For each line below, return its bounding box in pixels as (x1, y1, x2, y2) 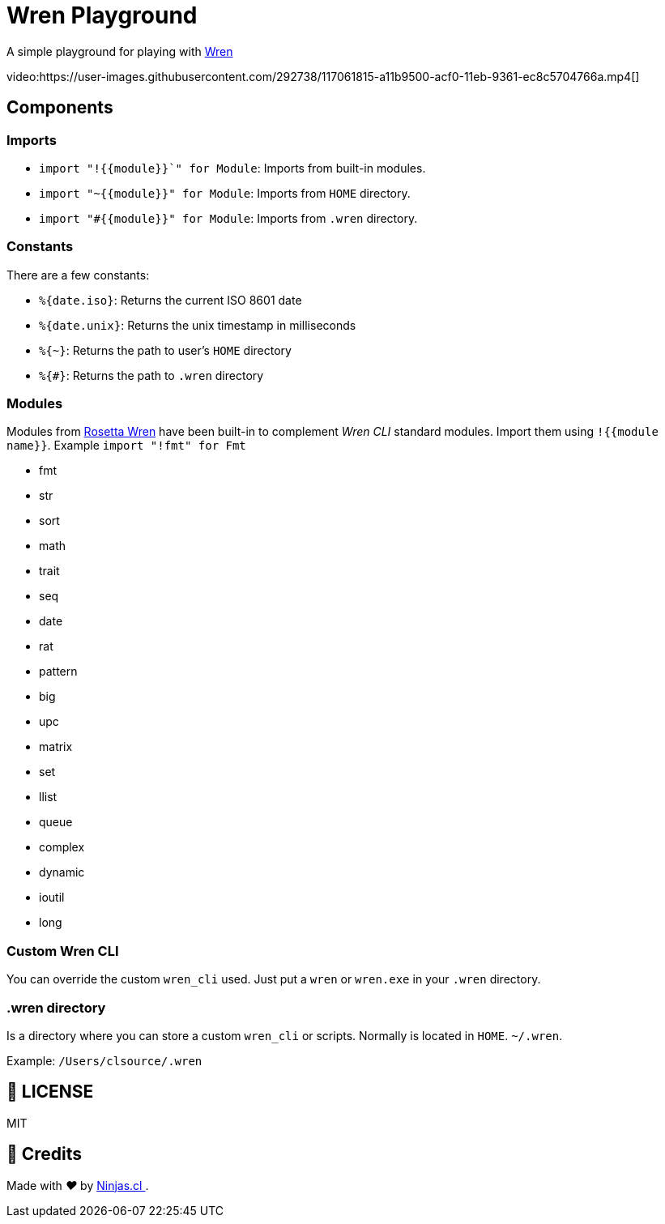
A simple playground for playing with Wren (6, 44, 233, 58)
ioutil (39, 890, 65, 905)
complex (39, 840, 85, 855)
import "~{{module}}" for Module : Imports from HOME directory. (39, 186, 411, 200)
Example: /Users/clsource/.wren (6, 1053, 202, 1068)
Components (6, 97, 113, 118)
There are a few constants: (6, 267, 150, 282)
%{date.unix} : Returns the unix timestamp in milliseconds (39, 318, 356, 332)
